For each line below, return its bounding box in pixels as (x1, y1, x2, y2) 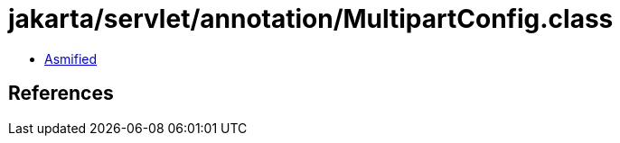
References (8, 82, 114, 105)
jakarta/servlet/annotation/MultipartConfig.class (8, 4, 614, 34)
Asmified (44, 50, 98, 67)
